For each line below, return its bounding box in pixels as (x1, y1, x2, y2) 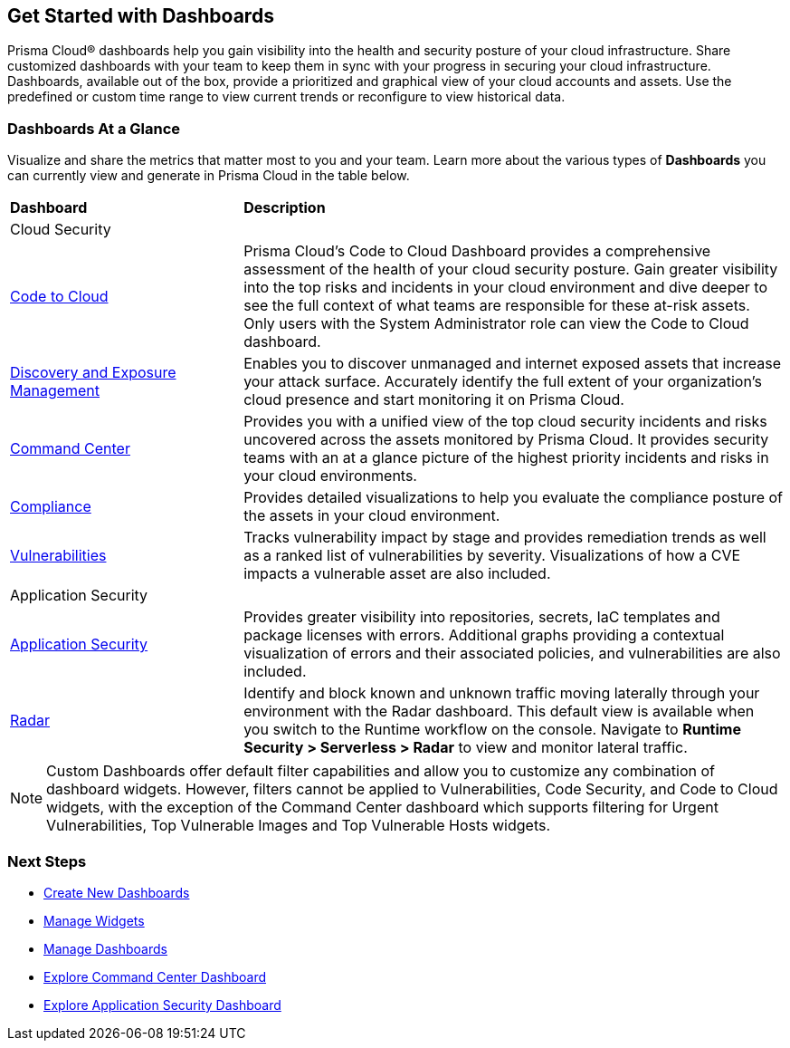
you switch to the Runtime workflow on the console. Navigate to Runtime (243, 720, 741, 739)
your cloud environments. (243, 466, 417, 486)
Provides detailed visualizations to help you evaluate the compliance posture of (243, 488, 783, 507)
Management (10, 381, 100, 400)
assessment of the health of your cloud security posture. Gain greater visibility (243, 260, 778, 279)
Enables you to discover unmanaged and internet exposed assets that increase (243, 354, 781, 373)
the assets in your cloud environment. (243, 506, 500, 525)
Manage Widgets (43, 912, 145, 928)
